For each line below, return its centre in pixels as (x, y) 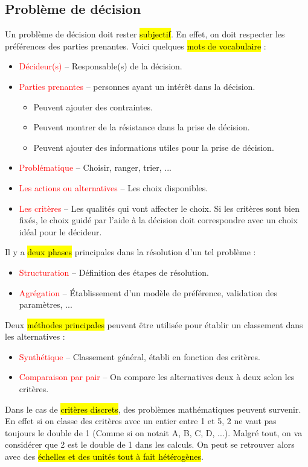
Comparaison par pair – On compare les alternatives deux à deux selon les (157, 377)
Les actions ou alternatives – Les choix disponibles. (114, 187)
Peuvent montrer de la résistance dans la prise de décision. (142, 127)
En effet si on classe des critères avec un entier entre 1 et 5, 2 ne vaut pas (141, 421)
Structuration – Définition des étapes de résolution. (114, 272)
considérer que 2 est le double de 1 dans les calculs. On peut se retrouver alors (150, 444)
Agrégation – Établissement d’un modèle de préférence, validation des (148, 292)
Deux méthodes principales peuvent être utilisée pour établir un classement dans (154, 324)
